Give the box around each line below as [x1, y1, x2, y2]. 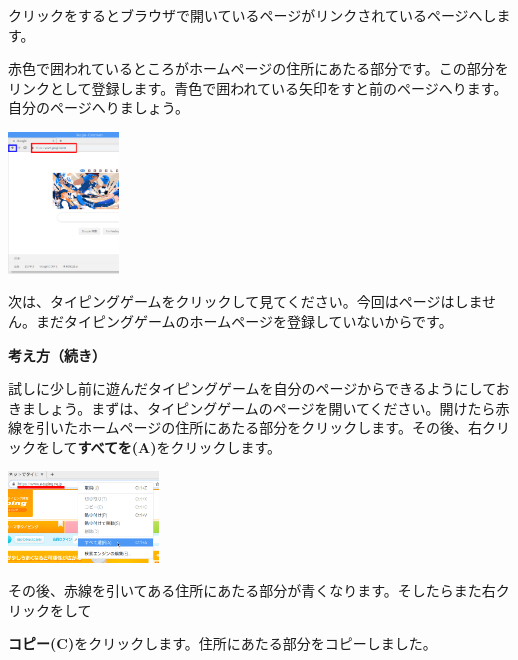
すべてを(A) [77, 436, 157, 457]
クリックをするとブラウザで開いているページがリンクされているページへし [8, 5, 497, 25]
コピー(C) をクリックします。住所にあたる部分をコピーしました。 [8, 633, 437, 654]
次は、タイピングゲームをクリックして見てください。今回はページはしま [8, 291, 483, 312]
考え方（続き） [8, 344, 106, 365]
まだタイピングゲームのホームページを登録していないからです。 [35, 310, 453, 331]
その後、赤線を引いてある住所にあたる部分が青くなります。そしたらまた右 [8, 580, 496, 601]
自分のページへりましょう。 [8, 97, 189, 118]
